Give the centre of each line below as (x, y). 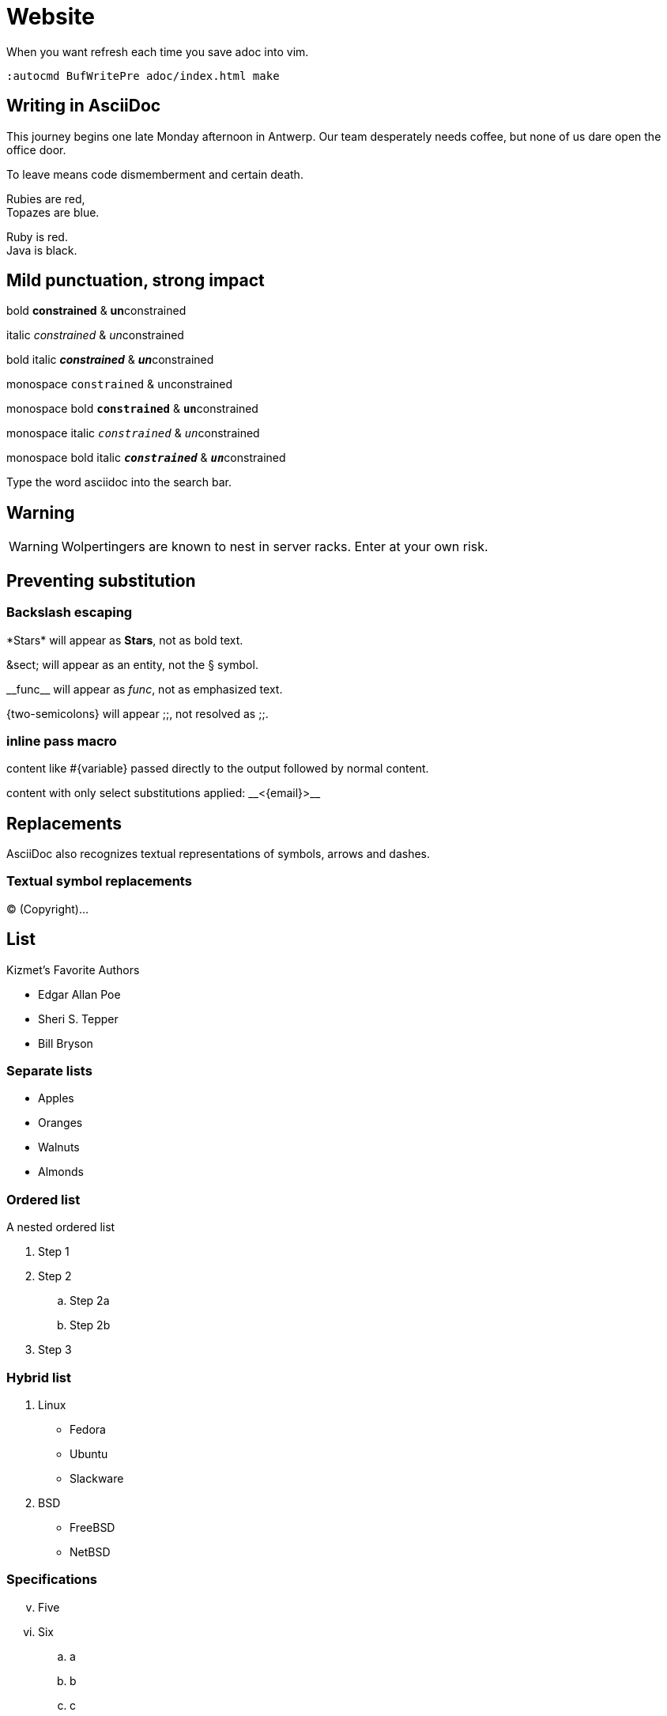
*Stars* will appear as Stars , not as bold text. (125, 640)
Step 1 (54, 1252)
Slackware (97, 1478)
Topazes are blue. (53, 212)
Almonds (61, 1172)
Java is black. (42, 250)
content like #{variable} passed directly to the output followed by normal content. (218, 769)
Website (51, 17)
